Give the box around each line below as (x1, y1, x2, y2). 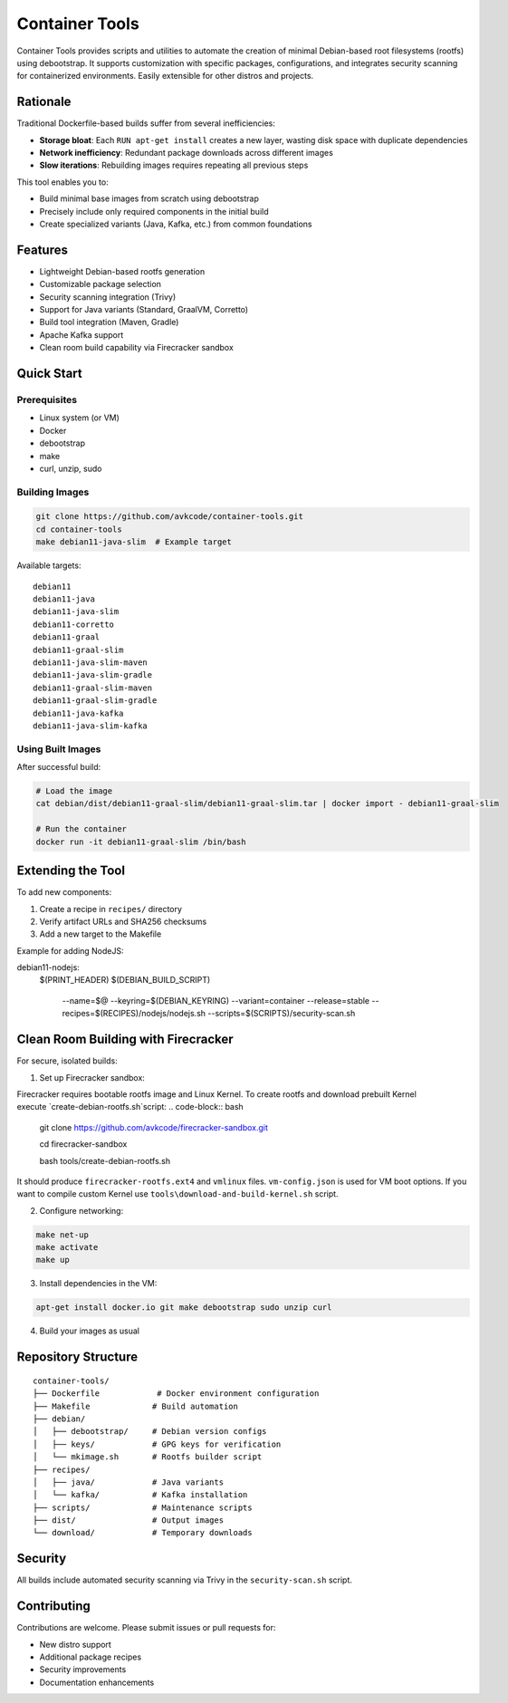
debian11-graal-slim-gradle (33, 696, 158, 706)
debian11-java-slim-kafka (33, 720, 149, 731)
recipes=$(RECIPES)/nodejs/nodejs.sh (62, 1008, 206, 1019)
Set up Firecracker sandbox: (39, 1072, 145, 1082)
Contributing (16, 1599, 91, 1614)
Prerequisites (16, 394, 77, 406)
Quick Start (16, 366, 82, 381)
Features (16, 242, 68, 257)
